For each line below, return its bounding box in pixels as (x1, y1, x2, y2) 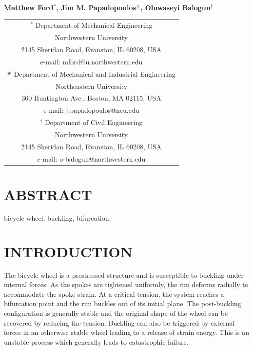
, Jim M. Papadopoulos (56, 2, 136, 12)
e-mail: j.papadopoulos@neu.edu (43, 105, 139, 115)
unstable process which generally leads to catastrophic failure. (4, 336, 189, 347)
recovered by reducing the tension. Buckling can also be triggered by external (4, 317, 235, 328)
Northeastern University (55, 81, 128, 91)
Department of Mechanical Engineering (35, 20, 153, 30)
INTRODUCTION (4, 241, 133, 261)
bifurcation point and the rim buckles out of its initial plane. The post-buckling (4, 298, 241, 309)
